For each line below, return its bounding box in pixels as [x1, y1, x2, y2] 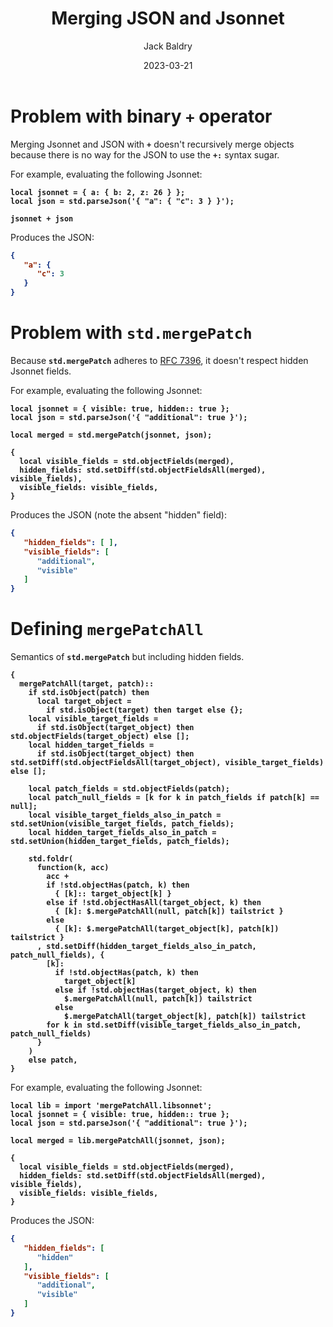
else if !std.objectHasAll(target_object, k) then [46, 898, 262, 908]
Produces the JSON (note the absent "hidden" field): [10, 509, 227, 521]
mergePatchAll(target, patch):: [19, 679, 155, 689]
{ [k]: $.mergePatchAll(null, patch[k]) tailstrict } [54, 907, 284, 917]
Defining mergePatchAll [10, 618, 204, 641]
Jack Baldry [143, 40, 193, 52]
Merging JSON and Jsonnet [51, 7, 285, 30]
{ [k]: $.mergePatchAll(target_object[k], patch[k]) [54, 924, 280, 934]
